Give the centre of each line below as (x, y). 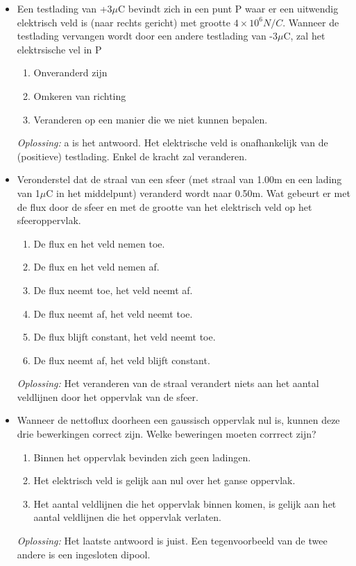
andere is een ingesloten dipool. (84, 554)
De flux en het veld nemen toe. (99, 243)
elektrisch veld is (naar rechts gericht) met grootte (124, 22)
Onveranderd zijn (70, 72)
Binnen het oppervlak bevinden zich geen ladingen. (142, 457)
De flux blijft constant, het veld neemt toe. (125, 337)
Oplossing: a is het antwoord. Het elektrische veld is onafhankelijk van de (172, 143)
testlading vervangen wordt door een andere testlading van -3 (147, 36)
